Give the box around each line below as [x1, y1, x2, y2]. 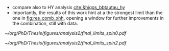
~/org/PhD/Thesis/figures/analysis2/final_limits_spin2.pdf [5, 40, 127, 46]
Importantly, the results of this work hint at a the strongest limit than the [12, 10, 163, 16]
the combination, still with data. [12, 20, 78, 26]
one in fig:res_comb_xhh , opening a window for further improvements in [12, 15, 164, 21]
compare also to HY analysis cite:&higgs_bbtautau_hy [12, 5, 126, 10]
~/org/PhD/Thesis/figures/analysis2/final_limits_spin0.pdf [5, 30, 127, 36]
